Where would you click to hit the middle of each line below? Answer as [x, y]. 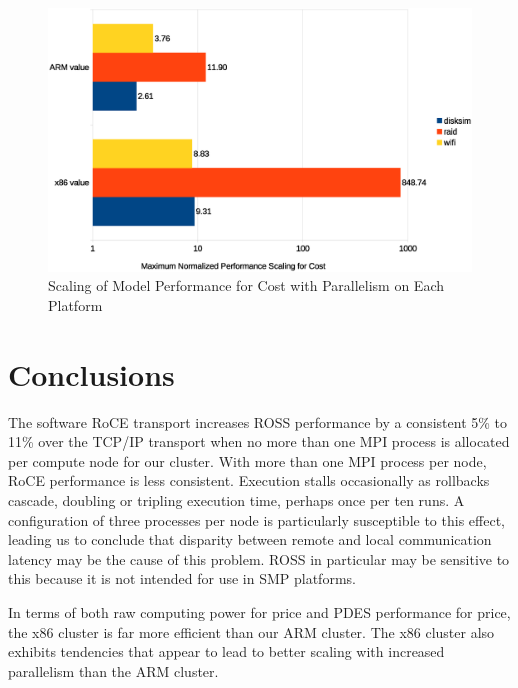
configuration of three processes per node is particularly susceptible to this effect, [256, 519]
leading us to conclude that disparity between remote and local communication [250, 539]
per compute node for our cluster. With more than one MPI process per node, [247, 460]
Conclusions [91, 373]
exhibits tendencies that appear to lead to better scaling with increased [226, 651]
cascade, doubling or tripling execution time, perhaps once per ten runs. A [236, 500]
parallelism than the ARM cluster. [113, 670]
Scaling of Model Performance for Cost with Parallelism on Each [246, 285]
